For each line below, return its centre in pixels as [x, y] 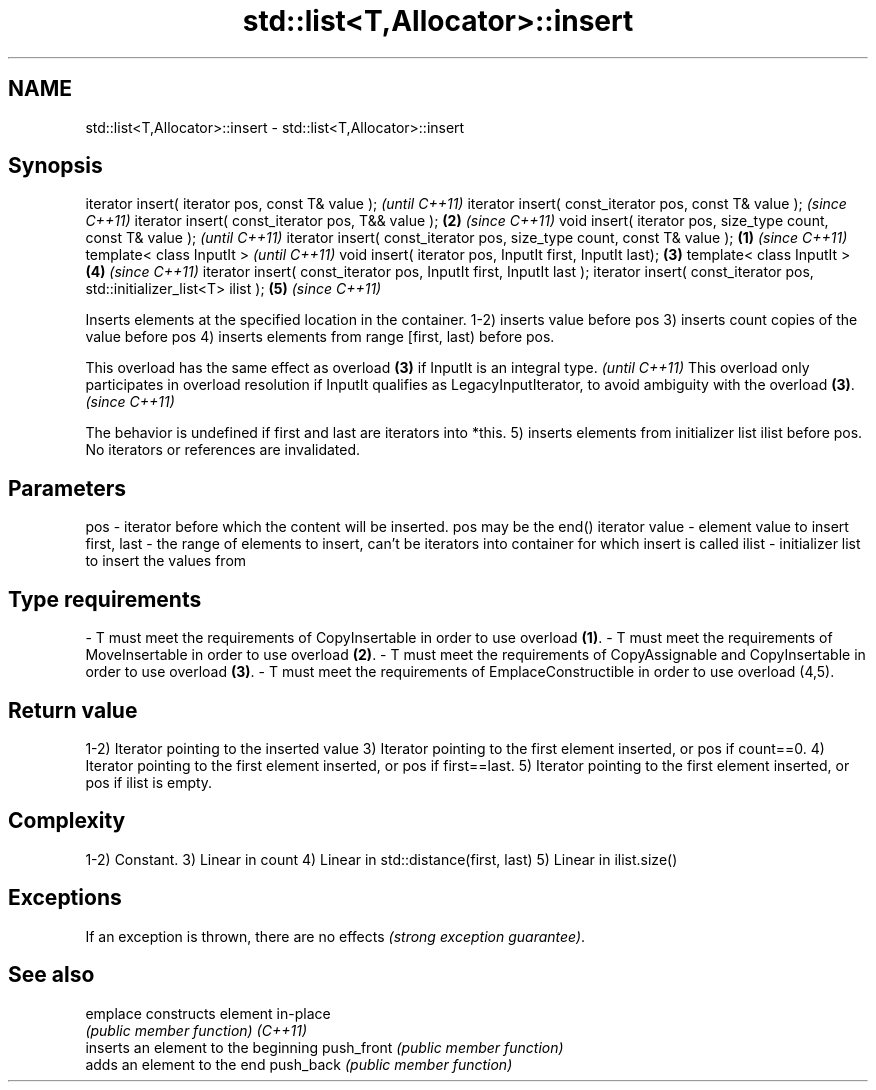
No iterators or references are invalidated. [223, 450]
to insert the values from [166, 561]
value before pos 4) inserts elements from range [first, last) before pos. [320, 337]
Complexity [67, 821]
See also [51, 975]
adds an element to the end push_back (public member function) [299, 1064]
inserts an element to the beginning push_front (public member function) [324, 1047]
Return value [73, 710]
